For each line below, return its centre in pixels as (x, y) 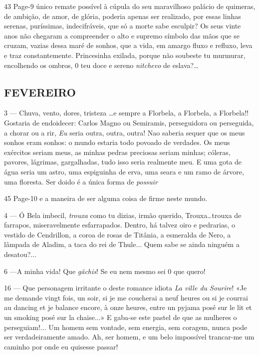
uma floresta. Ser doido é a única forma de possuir (81, 181)
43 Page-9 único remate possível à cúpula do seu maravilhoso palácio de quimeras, (130, 6)
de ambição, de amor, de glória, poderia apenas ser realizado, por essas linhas (123, 16)
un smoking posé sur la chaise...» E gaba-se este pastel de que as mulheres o (121, 317)
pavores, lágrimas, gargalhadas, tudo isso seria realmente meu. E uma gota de (123, 162)
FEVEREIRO (40, 92)
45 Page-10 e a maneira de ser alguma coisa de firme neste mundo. (106, 198)
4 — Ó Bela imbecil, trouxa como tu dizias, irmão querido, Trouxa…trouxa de (123, 215)
